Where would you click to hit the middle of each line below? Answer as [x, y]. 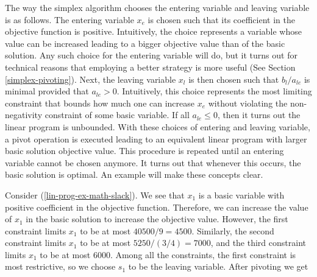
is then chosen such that [234, 79]
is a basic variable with [241, 195]
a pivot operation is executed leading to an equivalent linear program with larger [156, 138]
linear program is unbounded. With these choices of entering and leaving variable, [158, 126]
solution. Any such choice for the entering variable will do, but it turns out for [151, 55]
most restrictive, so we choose [60, 266]
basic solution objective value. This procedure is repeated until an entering [144, 151]
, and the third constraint [258, 243]
